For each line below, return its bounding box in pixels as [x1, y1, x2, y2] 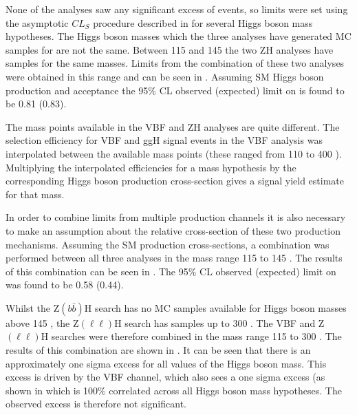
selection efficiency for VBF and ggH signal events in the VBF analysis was [6, 133, 323, 147]
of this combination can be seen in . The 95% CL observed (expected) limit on [6, 264, 336, 278]
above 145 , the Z [6, 315, 79, 330]
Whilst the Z [6, 300, 60, 315]
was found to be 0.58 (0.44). [6, 277, 124, 292]
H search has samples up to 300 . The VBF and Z [114, 315, 325, 330]
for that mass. [6, 187, 65, 201]
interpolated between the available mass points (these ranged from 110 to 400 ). [6, 146, 342, 160]
